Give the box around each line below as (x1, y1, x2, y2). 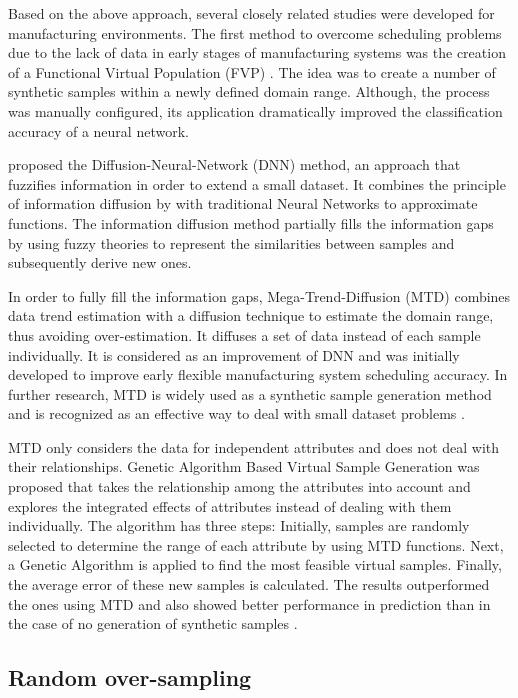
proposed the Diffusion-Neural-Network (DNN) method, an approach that (8, 154, 461, 175)
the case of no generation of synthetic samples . (8, 613, 298, 634)
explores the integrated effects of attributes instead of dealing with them (8, 495, 452, 516)
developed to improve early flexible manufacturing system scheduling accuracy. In (8, 364, 508, 385)
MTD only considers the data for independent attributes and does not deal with (8, 436, 500, 457)
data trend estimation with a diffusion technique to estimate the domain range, (8, 305, 494, 326)
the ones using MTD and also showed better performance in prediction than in (8, 593, 491, 614)
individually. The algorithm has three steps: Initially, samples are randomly (8, 515, 470, 536)
